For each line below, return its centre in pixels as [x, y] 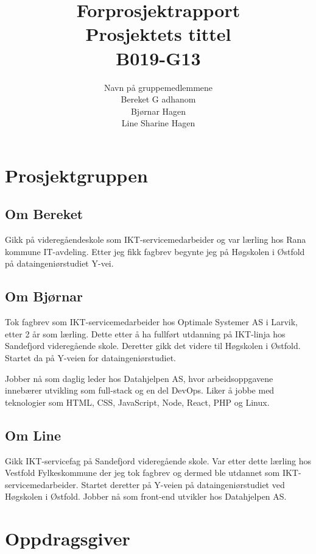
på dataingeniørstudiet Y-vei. [59, 263]
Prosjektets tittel [158, 34]
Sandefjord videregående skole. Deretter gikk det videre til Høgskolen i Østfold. [153, 346]
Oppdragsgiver [68, 538]
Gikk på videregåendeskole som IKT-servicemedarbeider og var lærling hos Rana [156, 239]
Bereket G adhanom [158, 99]
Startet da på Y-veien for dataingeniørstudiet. [91, 358]
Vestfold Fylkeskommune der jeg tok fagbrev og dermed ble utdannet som [142, 473]
